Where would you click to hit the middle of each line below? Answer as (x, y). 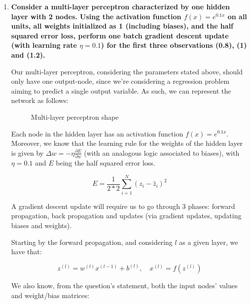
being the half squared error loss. (106, 163)
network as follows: (40, 100)
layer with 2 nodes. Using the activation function (96, 16)
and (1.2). (28, 54)
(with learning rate (44, 45)
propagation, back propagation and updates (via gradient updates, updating (126, 216)
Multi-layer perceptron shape (75, 117)
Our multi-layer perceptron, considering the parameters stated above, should (127, 71)
